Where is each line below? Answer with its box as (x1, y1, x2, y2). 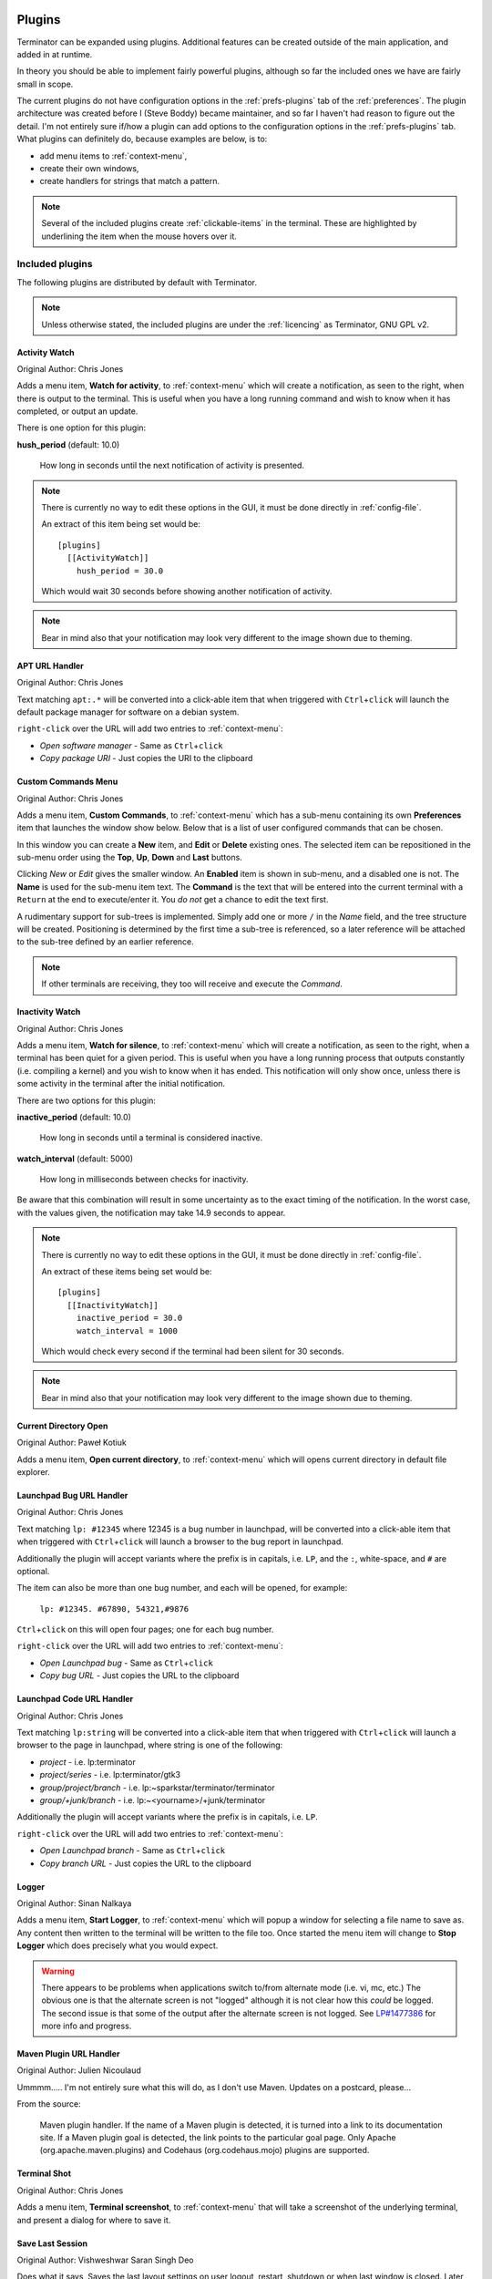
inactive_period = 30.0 (76, 1313, 183, 1324)
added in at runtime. (16, 48, 93, 59)
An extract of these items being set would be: (41, 1266, 213, 1277)
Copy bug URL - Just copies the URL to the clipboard (39, 1670, 240, 1681)
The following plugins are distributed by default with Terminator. (16, 276, 258, 287)
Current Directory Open (16, 1420, 108, 1431)
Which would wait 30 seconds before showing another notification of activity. (41, 585, 333, 596)
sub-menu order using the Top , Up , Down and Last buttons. (16, 852, 243, 863)
